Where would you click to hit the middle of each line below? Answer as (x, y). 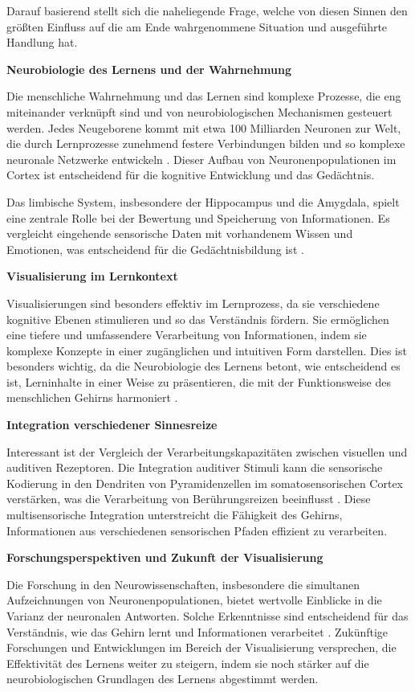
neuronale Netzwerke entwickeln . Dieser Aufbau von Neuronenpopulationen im (201, 159)
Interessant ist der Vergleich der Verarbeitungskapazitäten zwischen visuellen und (207, 451)
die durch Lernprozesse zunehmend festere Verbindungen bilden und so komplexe (206, 143)
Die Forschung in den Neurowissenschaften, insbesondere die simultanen (183, 584)
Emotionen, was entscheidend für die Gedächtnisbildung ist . (155, 249)
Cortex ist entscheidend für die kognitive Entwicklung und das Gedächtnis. (191, 175)
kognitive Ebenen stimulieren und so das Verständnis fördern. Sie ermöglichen (198, 319)
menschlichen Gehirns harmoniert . (92, 397)
